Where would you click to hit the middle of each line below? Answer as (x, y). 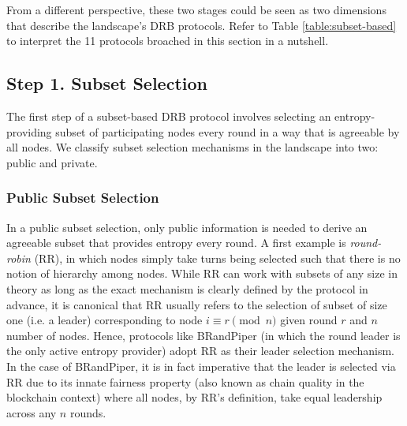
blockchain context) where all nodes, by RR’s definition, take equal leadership (194, 397)
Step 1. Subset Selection (107, 83)
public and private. (52, 162)
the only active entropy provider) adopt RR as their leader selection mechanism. (200, 351)
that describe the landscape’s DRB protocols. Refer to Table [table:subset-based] (202, 25)
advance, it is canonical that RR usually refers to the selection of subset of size (197, 304)
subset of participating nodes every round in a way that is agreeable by (228, 131)
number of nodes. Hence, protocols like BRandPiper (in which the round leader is (203, 335)
